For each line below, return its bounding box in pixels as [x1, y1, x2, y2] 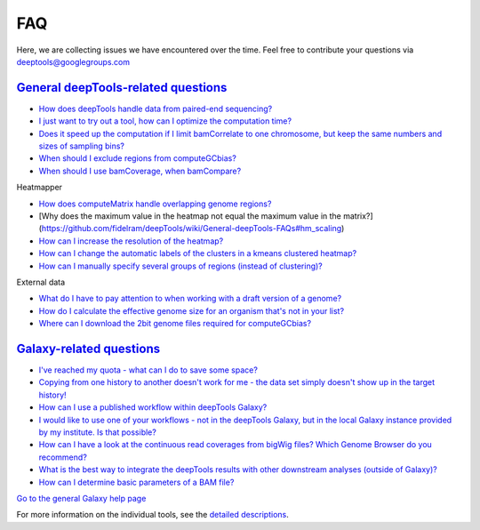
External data [16, 277, 66, 287]
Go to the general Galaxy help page [16, 493, 147, 503]
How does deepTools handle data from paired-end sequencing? [38, 103, 273, 114]
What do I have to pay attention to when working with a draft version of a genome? [38, 293, 342, 304]
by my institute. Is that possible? [38, 427, 157, 438]
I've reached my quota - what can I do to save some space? [38, 365, 258, 375]
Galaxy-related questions [16, 341, 160, 356]
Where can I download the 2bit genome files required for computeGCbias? [38, 318, 311, 329]
